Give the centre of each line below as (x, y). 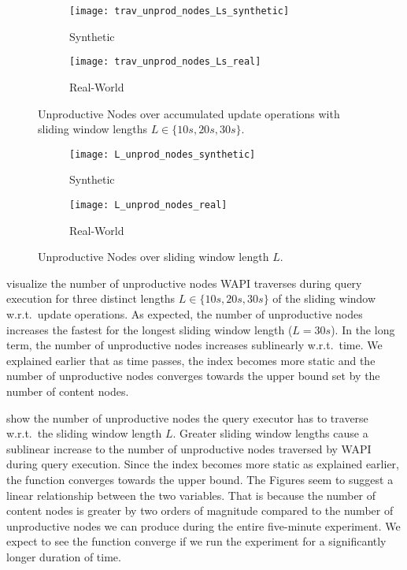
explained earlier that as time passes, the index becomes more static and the (191, 360)
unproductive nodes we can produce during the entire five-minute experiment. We (203, 525)
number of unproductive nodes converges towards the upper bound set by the (193, 376)
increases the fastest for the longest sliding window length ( (150, 329)
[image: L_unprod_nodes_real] (148, 205)
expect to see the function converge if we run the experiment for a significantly (196, 541)
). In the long (363, 329)
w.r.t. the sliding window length (84, 433)
